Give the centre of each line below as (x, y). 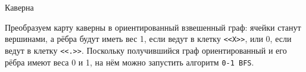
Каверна (19, 7)
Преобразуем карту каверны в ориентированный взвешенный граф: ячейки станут (153, 27)
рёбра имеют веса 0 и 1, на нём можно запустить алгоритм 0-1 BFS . (129, 62)
